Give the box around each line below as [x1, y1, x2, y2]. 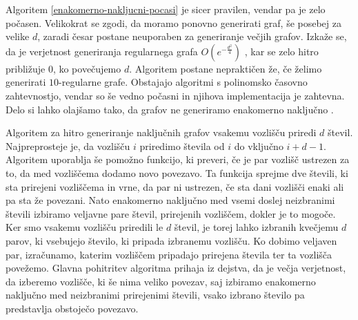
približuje [6, 61, 46, 75]
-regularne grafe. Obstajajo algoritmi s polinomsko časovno [59, 75, 308, 89]
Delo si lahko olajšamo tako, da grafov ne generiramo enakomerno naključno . [6, 102, 334, 116]
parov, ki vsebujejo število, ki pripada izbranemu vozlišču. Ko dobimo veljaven [6, 233, 337, 247]
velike [6, 29, 30, 44]
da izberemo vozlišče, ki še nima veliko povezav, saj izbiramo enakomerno [6, 274, 316, 288]
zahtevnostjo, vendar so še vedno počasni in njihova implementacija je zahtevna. [6, 88, 345, 102]
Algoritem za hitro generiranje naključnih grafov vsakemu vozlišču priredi [6, 125, 317, 140]
